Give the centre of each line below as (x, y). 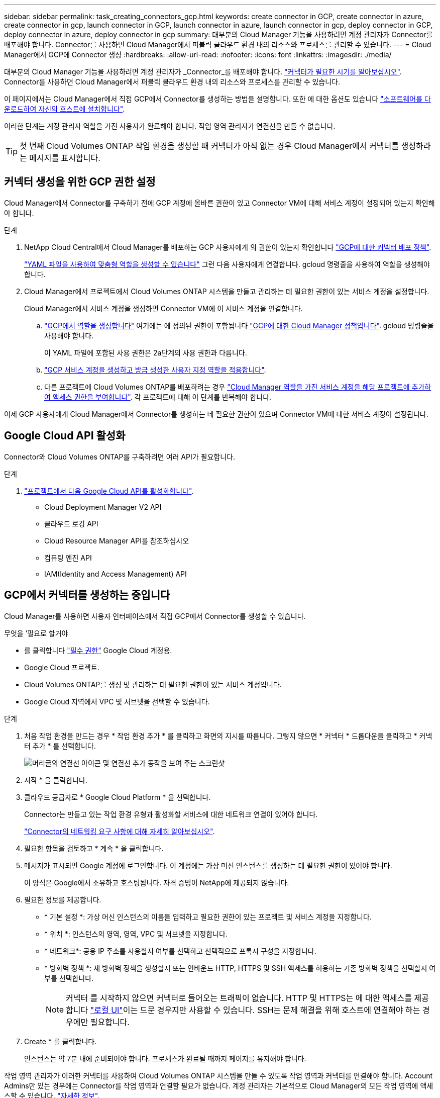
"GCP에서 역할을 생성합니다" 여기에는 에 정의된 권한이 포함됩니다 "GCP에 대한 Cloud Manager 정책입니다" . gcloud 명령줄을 (239, 325)
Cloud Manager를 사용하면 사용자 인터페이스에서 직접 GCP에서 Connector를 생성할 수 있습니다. (155, 616)
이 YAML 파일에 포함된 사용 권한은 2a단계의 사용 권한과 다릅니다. (146, 352)
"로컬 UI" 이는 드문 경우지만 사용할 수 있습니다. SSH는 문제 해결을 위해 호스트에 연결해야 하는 (255, 1010)
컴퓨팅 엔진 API (68, 558)
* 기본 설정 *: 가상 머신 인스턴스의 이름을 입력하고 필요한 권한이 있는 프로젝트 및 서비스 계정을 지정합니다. (208, 917)
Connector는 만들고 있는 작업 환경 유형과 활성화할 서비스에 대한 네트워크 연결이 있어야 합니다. (171, 814)
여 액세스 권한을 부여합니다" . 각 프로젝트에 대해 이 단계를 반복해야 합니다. (158, 397)
